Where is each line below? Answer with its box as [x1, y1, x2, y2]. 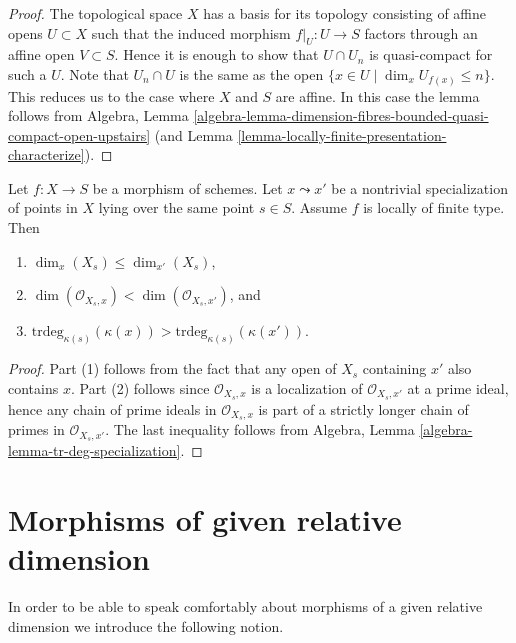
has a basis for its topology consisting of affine [203, 3, 486, 23]
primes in [8, 419, 65, 440]
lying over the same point [98, 197, 255, 218]
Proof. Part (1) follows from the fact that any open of [8, 358, 337, 379]
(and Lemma [154, 124, 233, 145]
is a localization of [251, 377, 363, 398]
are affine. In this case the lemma [275, 85, 480, 106]
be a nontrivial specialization [331, 177, 508, 198]
